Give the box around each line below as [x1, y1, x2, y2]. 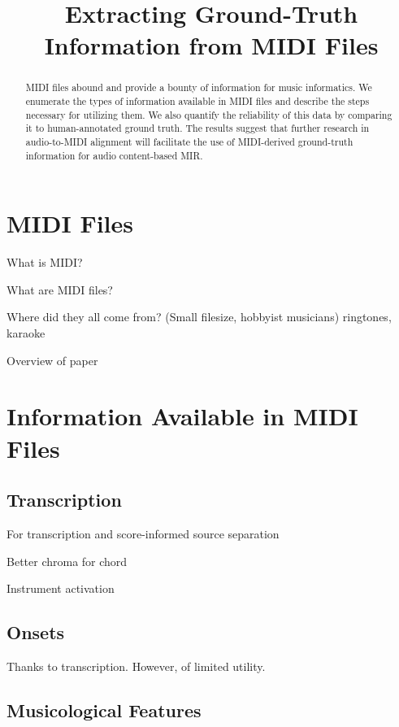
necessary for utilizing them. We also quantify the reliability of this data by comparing [25, 107, 392, 121]
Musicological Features [7, 697, 202, 722]
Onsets [7, 620, 65, 645]
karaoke [7, 324, 46, 342]
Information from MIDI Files [44, 28, 379, 62]
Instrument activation [7, 580, 115, 597]
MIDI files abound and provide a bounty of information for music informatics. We [25, 81, 372, 94]
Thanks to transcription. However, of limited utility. [7, 657, 266, 674]
